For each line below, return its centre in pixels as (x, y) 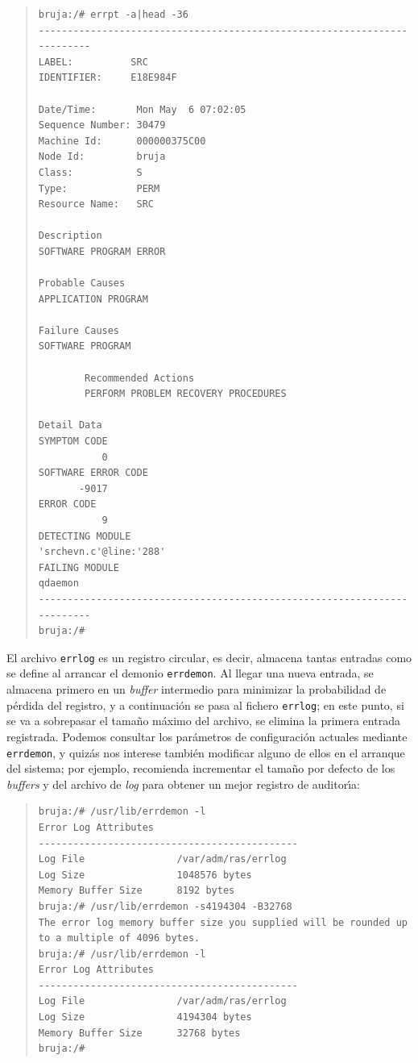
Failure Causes (79, 330)
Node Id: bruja (102, 157)
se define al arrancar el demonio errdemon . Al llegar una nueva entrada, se (190, 673)
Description (70, 236)
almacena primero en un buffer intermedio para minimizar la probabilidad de (197, 689)
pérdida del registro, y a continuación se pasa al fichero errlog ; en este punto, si (205, 704)
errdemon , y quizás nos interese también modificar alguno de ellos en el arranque (206, 752)
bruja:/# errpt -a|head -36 (113, 15)
